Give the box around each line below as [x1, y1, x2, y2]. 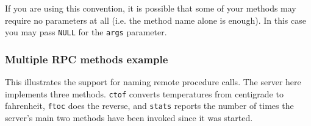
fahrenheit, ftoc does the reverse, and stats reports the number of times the [5, 99, 294, 112]
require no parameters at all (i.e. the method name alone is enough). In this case [5, 13, 306, 26]
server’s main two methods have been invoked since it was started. [5, 111, 253, 124]
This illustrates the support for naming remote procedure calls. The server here [5, 75, 301, 88]
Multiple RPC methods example [5, 51, 168, 66]
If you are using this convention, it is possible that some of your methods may [5, 2, 296, 14]
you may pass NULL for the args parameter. [5, 26, 167, 38]
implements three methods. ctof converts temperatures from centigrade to [5, 87, 284, 100]
